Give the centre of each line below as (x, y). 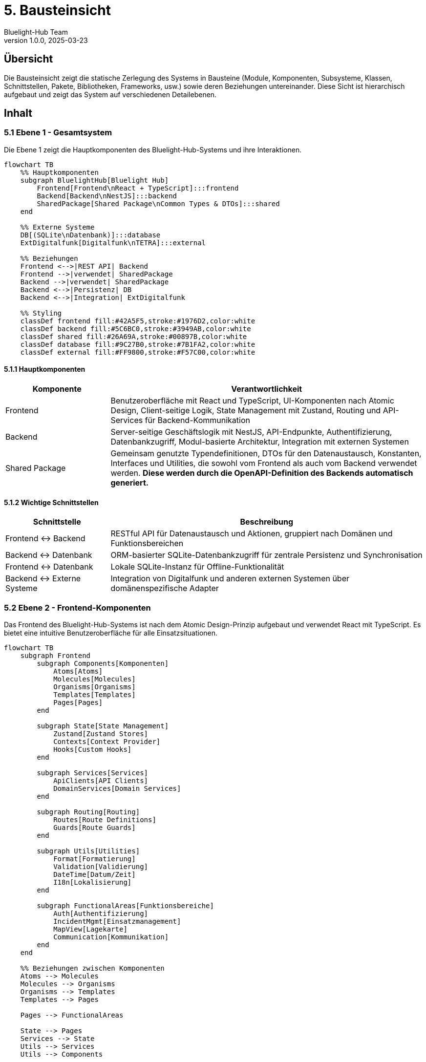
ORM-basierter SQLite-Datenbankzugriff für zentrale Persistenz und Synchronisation (266, 555)
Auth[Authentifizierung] (101, 913)
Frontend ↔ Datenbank (49, 567)
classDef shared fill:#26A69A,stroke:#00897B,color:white (134, 336)
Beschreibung (267, 522)
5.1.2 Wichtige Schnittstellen (51, 502)
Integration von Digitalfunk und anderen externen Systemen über (230, 579)
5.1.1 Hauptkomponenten (45, 369)
